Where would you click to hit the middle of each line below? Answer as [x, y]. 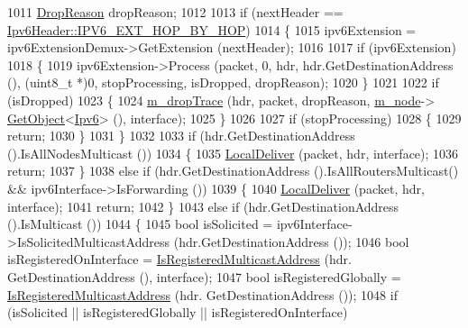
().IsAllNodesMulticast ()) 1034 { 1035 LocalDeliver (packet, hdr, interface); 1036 [233, 153]
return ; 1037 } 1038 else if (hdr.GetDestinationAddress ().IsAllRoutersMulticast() [233, 171]
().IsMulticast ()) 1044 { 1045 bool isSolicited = [140, 224]
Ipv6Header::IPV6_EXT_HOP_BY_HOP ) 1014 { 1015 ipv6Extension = [212, 29]
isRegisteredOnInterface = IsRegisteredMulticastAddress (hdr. [179, 259]
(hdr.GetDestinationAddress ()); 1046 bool [291, 241]
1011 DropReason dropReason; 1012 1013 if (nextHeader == [175, 12]
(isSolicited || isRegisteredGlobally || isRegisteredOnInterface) [178, 312]
